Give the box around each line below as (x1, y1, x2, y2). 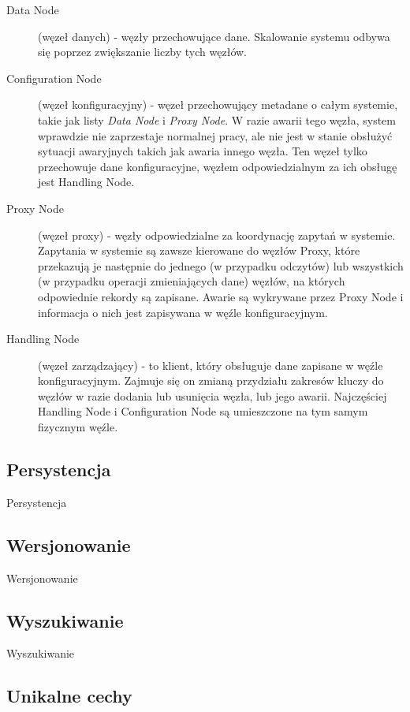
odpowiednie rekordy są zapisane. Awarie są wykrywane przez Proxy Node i (38, 288, 404, 304)
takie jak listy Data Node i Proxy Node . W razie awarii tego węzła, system (38, 111, 396, 128)
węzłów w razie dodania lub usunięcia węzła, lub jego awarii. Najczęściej (38, 387, 387, 404)
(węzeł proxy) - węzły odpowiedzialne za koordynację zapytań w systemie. (38, 226, 396, 243)
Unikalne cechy (6, 684, 132, 708)
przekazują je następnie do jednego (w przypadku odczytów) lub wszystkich (38, 257, 404, 274)
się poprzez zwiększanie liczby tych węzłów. (38, 43, 247, 60)
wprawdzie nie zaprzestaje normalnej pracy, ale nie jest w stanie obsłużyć (38, 127, 393, 144)
